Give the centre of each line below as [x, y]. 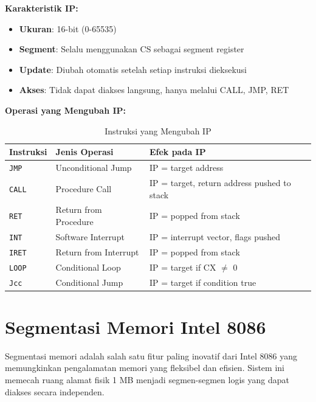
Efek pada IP [177, 152]
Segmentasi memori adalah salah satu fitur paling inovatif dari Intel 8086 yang [151, 355]
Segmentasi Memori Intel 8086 [136, 326]
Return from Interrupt [97, 251]
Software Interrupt [90, 236]
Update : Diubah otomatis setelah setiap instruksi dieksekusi [133, 69]
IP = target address [186, 168]
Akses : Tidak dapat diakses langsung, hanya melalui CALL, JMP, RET [154, 90]
